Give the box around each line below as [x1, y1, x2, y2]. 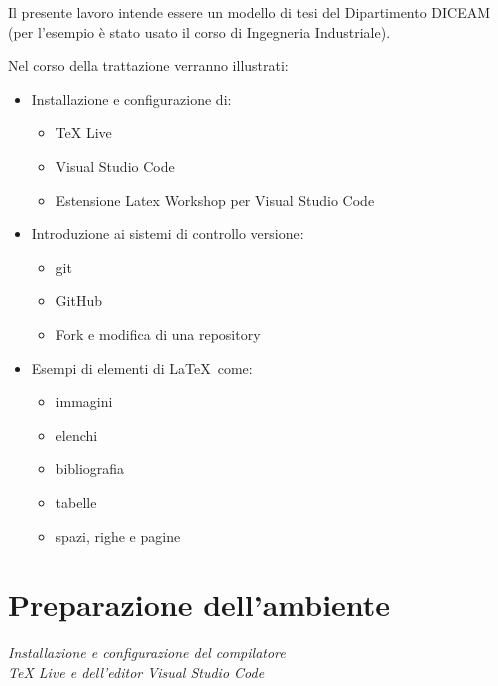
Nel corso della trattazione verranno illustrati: [8, 55, 289, 76]
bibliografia [55, 458, 125, 479]
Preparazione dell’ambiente [8, 584, 391, 625]
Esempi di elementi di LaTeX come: [31, 357, 253, 378]
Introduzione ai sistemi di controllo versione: [31, 223, 304, 244]
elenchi [55, 424, 98, 445]
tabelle [55, 491, 97, 512]
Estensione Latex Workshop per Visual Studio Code [55, 189, 375, 210]
